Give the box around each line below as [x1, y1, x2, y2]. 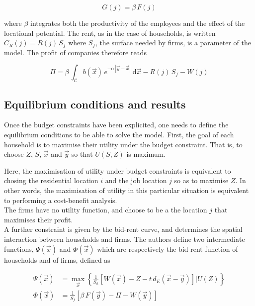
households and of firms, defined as [4, 254, 110, 265]
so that [71, 149, 93, 159]
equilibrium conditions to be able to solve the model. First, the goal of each [4, 129, 234, 139]
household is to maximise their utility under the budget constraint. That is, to [4, 139, 243, 149]
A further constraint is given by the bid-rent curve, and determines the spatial [4, 224, 243, 234]
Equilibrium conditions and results [4, 96, 186, 111]
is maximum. [126, 149, 166, 159]
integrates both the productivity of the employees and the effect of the [30, 18, 245, 28]
